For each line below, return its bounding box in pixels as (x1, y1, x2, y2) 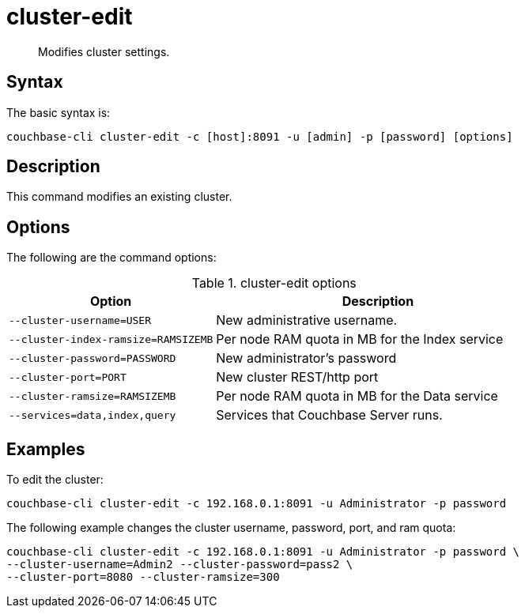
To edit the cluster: (6, 473, 104, 487)
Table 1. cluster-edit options (191, 275, 357, 292)
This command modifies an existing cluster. (6, 190, 232, 204)
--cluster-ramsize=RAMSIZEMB (9, 390, 176, 402)
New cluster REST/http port (216, 369, 379, 386)
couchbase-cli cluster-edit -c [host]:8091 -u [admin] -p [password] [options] (6, 130, 513, 143)
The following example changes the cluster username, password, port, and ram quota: (6, 521, 456, 535)
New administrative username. (216, 312, 398, 329)
